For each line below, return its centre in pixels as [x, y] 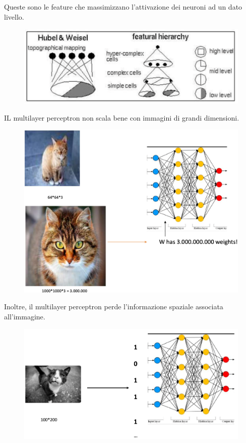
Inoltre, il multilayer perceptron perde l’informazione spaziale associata [114, 307]
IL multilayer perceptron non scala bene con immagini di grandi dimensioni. [122, 117]
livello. [14, 16]
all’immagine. [25, 317]
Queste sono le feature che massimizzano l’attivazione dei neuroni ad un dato [123, 7]
